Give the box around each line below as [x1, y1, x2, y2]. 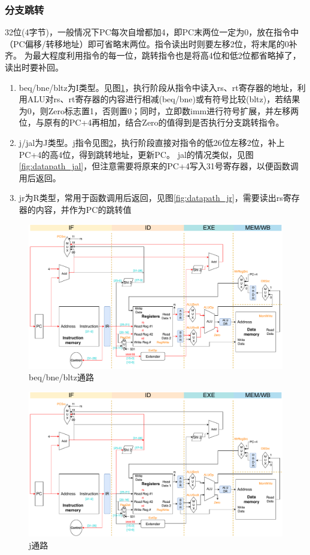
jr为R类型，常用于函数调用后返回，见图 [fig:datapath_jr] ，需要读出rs [19, 191, 283, 204]
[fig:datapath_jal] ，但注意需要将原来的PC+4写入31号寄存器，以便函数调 [19, 160, 299, 172]
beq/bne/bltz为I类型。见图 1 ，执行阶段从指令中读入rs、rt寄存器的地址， [19, 81, 297, 93]
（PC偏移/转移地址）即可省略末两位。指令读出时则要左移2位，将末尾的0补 [5, 37, 297, 50]
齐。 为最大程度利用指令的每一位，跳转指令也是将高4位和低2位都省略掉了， [5, 49, 301, 62]
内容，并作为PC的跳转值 [35, 203, 132, 215]
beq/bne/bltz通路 [29, 371, 94, 383]
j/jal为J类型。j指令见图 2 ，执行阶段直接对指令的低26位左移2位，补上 [19, 136, 285, 148]
